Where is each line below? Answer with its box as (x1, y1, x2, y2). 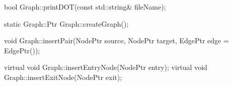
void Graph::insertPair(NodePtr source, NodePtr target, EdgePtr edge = (4, 35, 229, 46)
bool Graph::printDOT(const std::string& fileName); (4, 2, 166, 12)
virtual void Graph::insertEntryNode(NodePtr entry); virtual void (4, 62, 207, 72)
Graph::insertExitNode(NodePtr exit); (4, 71, 122, 82)
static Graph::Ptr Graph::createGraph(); (4, 18, 129, 29)
